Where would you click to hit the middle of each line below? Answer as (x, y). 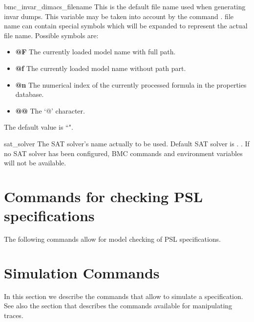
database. (30, 94)
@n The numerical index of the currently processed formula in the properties (131, 84)
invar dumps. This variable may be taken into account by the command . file (119, 16)
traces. (14, 315)
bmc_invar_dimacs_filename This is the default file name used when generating (125, 6)
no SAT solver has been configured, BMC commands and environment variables (123, 153)
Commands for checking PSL (104, 196)
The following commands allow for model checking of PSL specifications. (112, 239)
